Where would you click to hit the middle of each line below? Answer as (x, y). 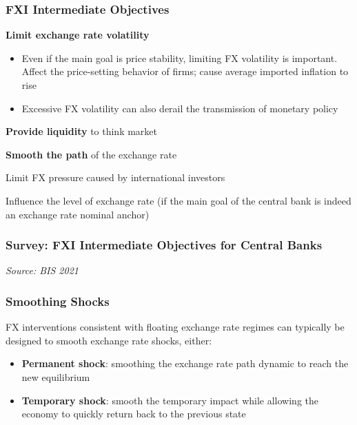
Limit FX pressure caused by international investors (115, 177)
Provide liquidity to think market (82, 131)
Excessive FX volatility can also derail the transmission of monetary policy (180, 108)
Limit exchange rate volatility (78, 35)
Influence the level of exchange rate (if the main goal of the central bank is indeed (178, 200)
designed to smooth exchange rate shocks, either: (109, 340)
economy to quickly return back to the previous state (134, 414)
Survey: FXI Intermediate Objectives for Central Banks (164, 245)
